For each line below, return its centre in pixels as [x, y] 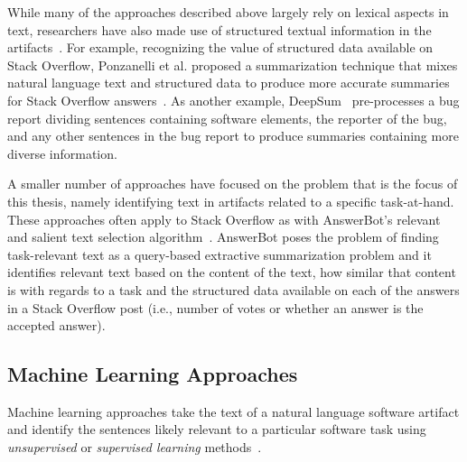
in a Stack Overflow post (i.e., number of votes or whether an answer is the [215, 307]
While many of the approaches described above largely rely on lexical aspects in [228, 12]
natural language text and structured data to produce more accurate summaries [229, 83]
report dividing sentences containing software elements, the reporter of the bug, [227, 118]
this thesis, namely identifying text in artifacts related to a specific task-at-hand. [231, 201]
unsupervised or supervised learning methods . [135, 447]
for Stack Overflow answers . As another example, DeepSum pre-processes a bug [233, 100]
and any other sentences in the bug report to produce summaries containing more [233, 136]
